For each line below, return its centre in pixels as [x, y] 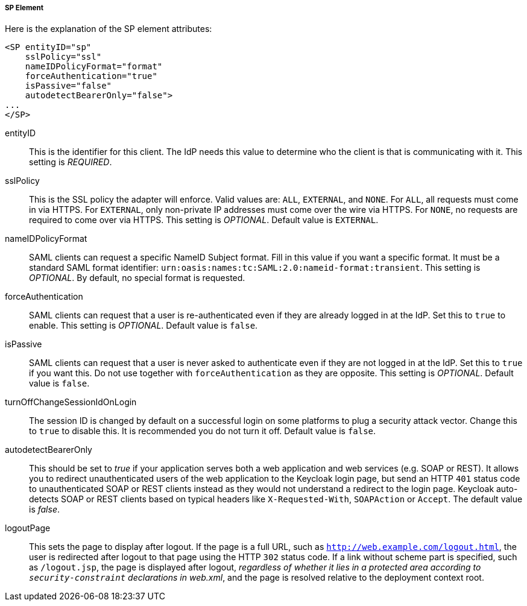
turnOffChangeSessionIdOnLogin [71, 402]
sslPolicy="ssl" [63, 57]
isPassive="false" [68, 86]
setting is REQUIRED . [71, 162]
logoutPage [28, 528]
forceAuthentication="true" [91, 76]
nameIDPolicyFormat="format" [94, 67]
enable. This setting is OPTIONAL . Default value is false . [144, 326]
